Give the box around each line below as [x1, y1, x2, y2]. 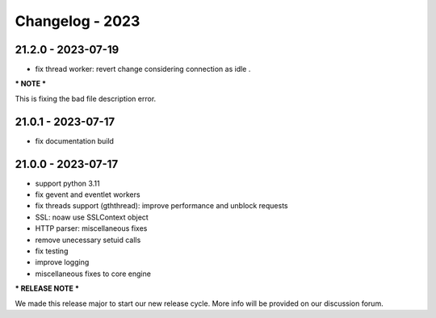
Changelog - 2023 [15, 12, 140, 30]
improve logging [35, 257, 90, 267]
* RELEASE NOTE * [15, 283, 80, 294]
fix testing [35, 246, 69, 256]
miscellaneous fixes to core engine [35, 269, 151, 278]
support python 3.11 [35, 178, 100, 188]
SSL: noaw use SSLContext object [35, 212, 149, 222]
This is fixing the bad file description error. [15, 94, 157, 103]
